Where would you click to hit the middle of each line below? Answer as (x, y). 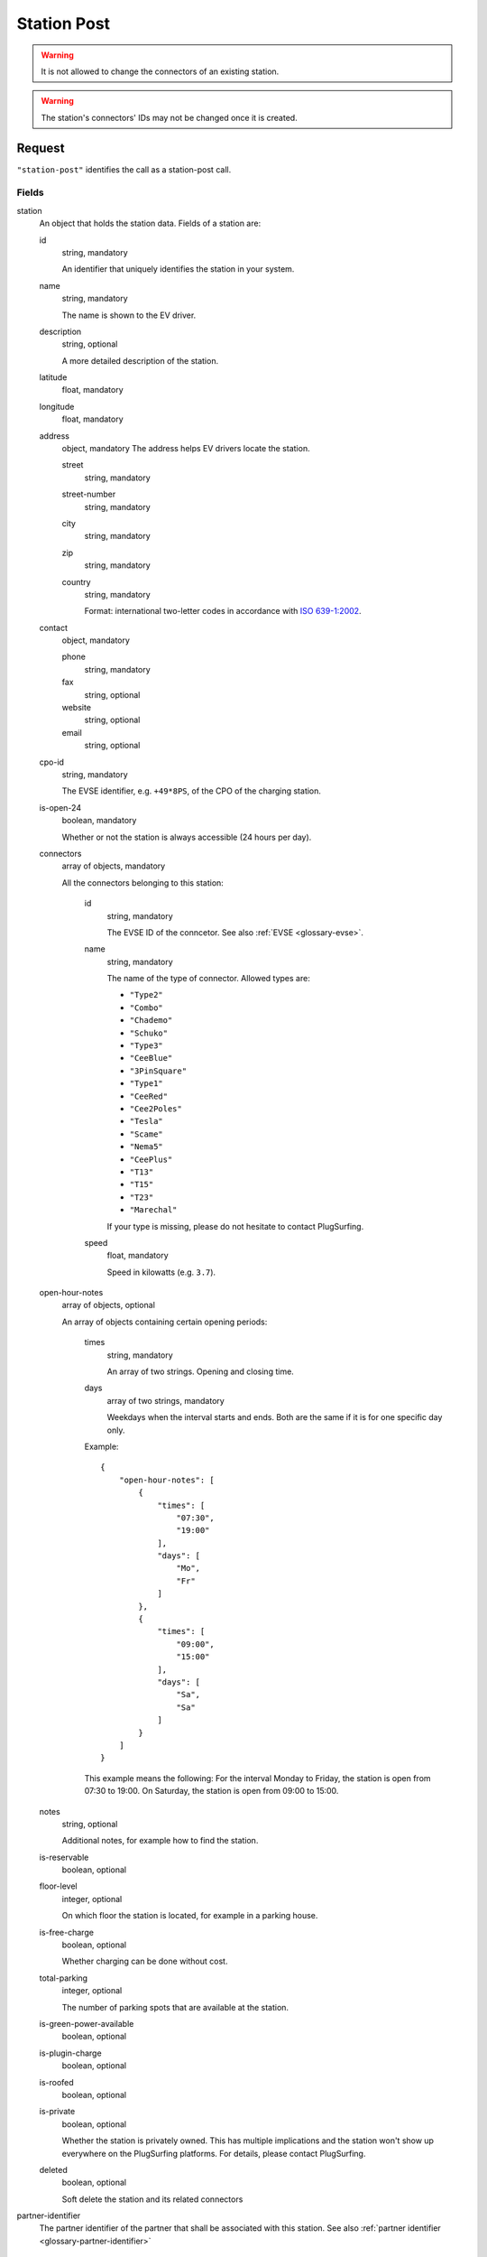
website (77, 708)
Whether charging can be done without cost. (145, 1961)
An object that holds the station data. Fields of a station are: (150, 223)
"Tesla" (147, 1121)
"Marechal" (153, 1210)
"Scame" (147, 1134)
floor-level (58, 1886)
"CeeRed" (149, 1096)
